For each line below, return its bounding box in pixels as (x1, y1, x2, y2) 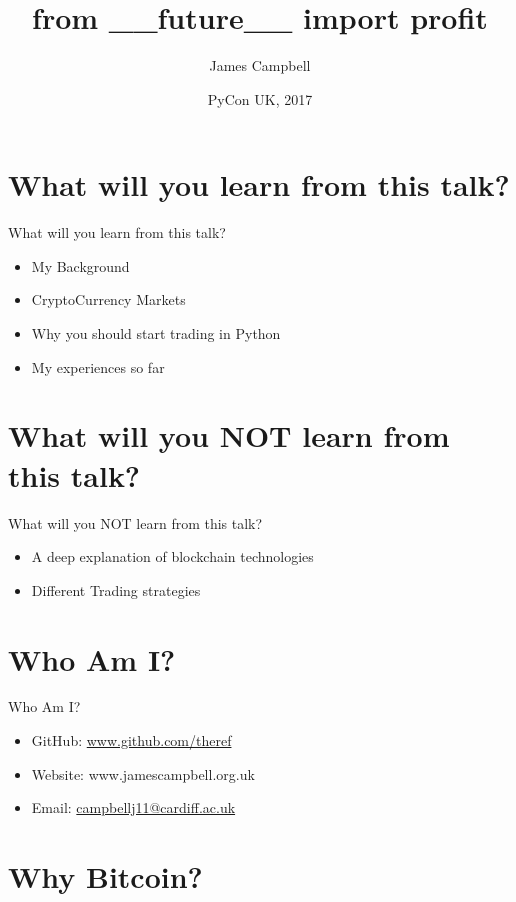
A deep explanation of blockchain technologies (31, 546, 314, 567)
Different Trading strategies (31, 579, 201, 600)
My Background (31, 255, 130, 276)
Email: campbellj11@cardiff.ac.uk (31, 797, 236, 818)
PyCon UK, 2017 (207, 88, 313, 109)
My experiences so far (31, 356, 165, 377)
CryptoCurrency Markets (31, 289, 186, 310)
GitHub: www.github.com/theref (31, 730, 232, 751)
